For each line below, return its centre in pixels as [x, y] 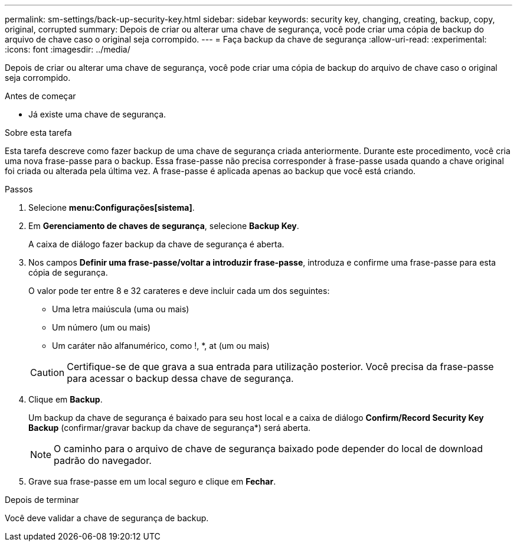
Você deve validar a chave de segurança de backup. [107, 518]
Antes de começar [40, 96]
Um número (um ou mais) [102, 327]
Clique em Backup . [66, 399]
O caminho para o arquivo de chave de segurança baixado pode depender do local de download [269, 449]
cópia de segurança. [68, 272]
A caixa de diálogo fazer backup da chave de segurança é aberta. [156, 244]
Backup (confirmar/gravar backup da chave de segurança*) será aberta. [170, 428]
